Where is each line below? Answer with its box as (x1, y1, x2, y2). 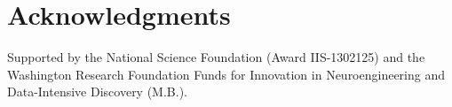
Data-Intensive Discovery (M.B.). (7, 82, 187, 101)
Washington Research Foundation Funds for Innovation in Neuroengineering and (7, 65, 446, 83)
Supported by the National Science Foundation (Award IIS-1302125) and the (7, 48, 425, 66)
